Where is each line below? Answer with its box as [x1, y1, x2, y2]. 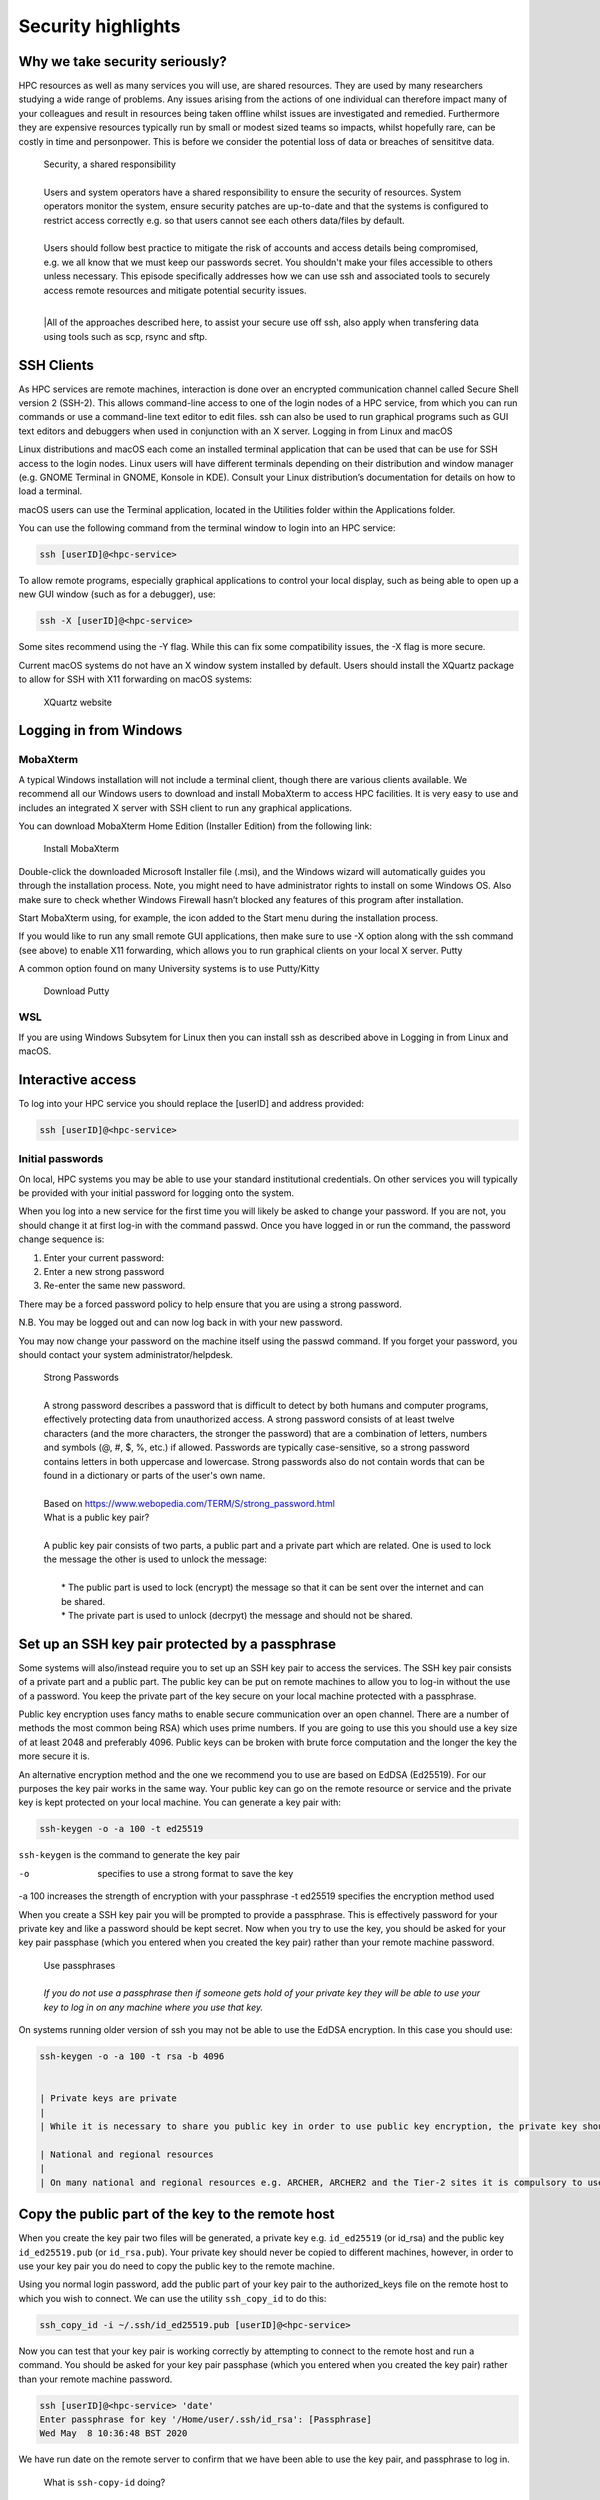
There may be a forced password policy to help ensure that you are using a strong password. [18, 1298, 402, 1310]
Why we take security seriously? [18, 53, 227, 70]
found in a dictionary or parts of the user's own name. [43, 1470, 266, 1482]
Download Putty [43, 985, 110, 997]
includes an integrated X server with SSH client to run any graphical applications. [18, 801, 353, 814]
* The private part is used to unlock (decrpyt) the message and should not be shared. [61, 1609, 414, 1621]
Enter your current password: [43, 1251, 165, 1264]
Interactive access [18, 1071, 137, 1088]
